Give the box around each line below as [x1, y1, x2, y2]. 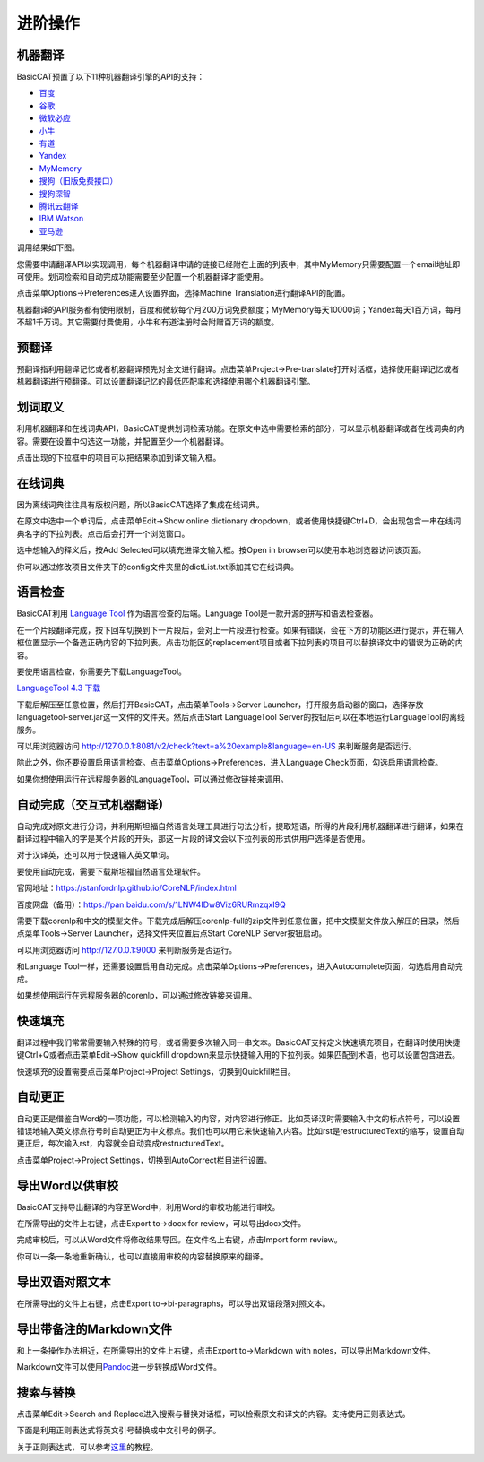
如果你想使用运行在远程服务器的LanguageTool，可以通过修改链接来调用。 [16, 774, 289, 784]
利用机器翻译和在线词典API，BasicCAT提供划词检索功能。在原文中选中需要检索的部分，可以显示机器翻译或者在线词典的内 [16, 423, 465, 434]
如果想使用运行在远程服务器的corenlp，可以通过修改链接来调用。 [16, 990, 257, 1000]
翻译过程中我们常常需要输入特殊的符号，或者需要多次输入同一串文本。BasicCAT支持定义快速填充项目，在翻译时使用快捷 [16, 1036, 461, 1048]
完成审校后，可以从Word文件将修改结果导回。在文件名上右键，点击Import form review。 [16, 1234, 342, 1245]
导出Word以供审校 [16, 1178, 118, 1193]
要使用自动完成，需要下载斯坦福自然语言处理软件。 [16, 866, 205, 877]
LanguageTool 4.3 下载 [16, 682, 101, 694]
